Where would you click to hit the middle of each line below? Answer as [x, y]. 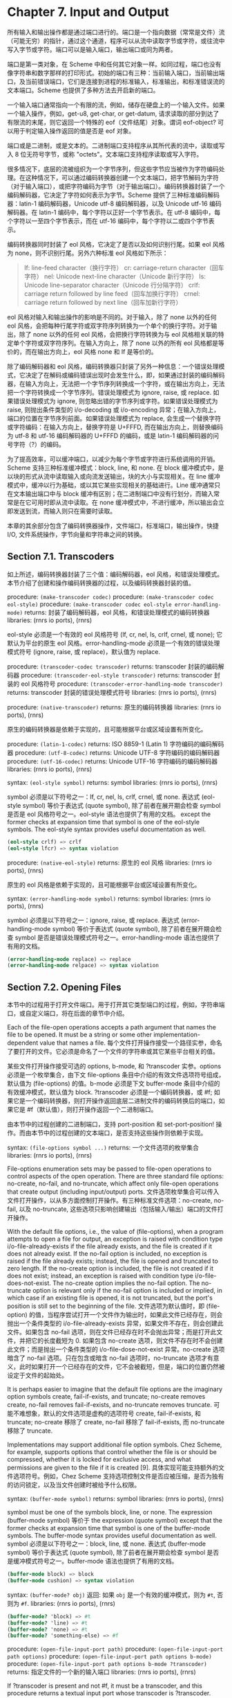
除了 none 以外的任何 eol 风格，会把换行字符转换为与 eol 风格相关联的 [119, 334]
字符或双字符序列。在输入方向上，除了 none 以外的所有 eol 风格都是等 [125, 343]
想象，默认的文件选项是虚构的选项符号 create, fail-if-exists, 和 [113, 1413]
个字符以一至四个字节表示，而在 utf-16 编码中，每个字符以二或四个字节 [108, 221]
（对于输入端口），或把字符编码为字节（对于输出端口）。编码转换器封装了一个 [116, 186]
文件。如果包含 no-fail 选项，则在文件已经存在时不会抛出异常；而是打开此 [112, 1332]
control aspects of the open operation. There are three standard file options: [116, 1176]
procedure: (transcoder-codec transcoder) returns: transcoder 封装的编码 [113, 666]
